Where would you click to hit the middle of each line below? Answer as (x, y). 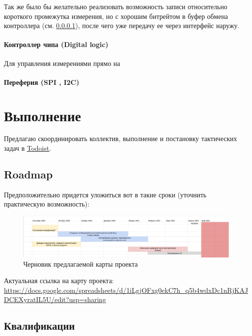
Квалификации (39, 326)
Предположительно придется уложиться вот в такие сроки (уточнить (105, 194)
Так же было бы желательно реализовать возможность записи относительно (116, 6)
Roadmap (28, 174)
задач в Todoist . (28, 148)
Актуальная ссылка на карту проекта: (59, 280)
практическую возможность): (47, 204)
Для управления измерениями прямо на (62, 63)
